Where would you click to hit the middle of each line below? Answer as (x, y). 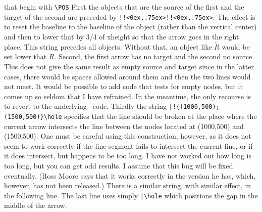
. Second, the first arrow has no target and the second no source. (154, 56)
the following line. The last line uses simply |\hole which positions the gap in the (131, 195)
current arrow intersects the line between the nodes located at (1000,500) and (124, 126)
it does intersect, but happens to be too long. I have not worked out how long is (128, 156)
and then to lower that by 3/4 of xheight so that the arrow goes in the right (122, 36)
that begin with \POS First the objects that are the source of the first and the (124, 7)
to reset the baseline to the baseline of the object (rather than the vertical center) (130, 27)
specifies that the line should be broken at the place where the (161, 116)
